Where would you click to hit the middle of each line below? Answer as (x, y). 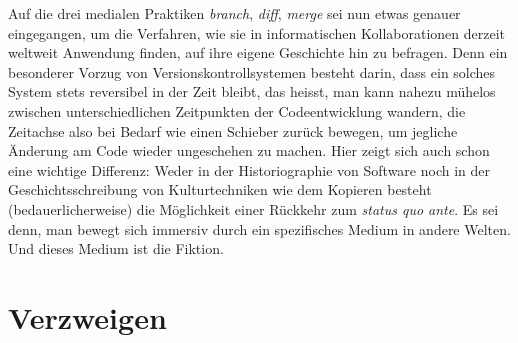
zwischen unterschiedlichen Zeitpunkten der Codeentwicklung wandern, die (237, 110)
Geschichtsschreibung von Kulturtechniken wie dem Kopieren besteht (220, 189)
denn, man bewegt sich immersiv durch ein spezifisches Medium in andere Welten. (259, 228)
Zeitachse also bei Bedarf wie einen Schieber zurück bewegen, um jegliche (233, 130)
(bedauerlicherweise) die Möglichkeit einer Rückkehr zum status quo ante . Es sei (253, 208)
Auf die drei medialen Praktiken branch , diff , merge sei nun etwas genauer (234, 13)
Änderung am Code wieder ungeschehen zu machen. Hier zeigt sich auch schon (249, 150)
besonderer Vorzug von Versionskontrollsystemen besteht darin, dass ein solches (252, 71)
